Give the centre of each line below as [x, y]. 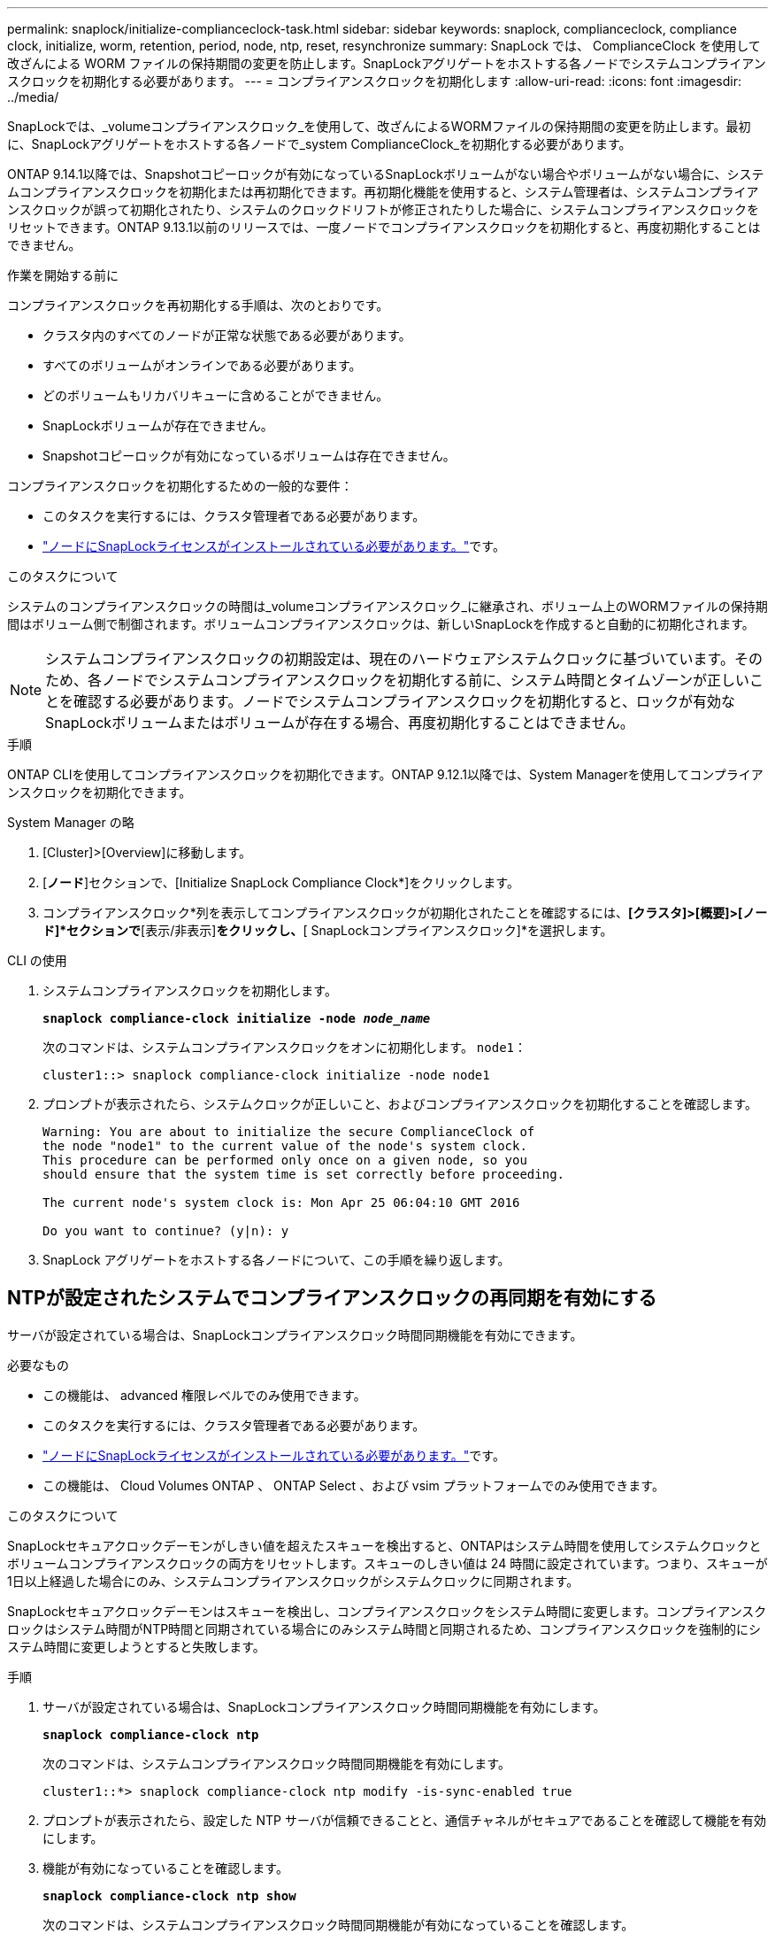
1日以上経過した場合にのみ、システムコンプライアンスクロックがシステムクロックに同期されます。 [293, 1581]
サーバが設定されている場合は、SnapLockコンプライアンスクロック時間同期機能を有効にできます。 [295, 1334]
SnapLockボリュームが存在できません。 [158, 425]
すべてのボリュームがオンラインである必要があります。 [202, 365]
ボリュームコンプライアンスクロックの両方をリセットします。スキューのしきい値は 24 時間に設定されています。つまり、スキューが [387, 1563]
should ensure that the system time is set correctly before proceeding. [304, 1174]
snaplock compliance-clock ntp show [169, 1895]
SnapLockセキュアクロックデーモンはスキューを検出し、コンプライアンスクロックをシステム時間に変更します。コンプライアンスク [387, 1611]
